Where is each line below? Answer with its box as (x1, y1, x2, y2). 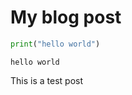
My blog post (10, 6, 122, 29)
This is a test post (10, 74, 83, 86)
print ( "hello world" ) (10, 39, 101, 49)
